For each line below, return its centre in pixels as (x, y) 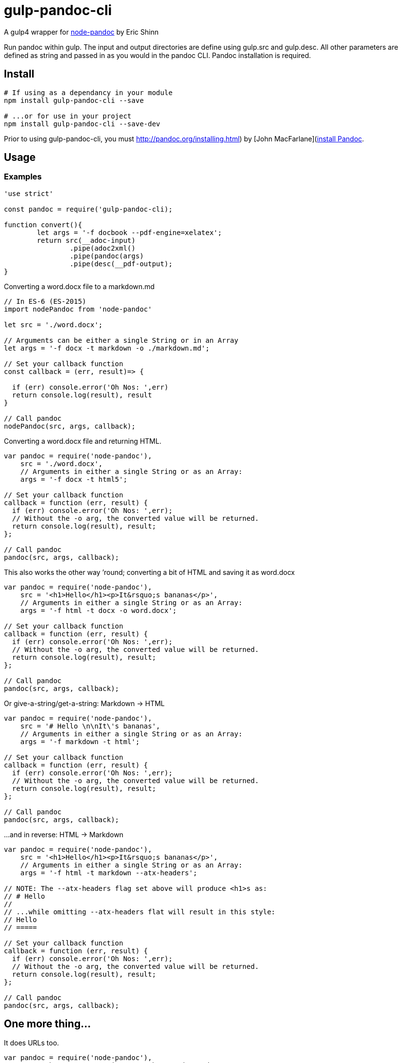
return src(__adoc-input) (86, 240)
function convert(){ (43, 225)
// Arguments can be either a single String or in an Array (121, 340)
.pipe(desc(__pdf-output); (121, 264)
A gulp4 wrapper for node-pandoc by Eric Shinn (81, 32)
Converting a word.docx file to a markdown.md (79, 286)
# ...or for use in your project (68, 116)
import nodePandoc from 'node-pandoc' (78, 309)
